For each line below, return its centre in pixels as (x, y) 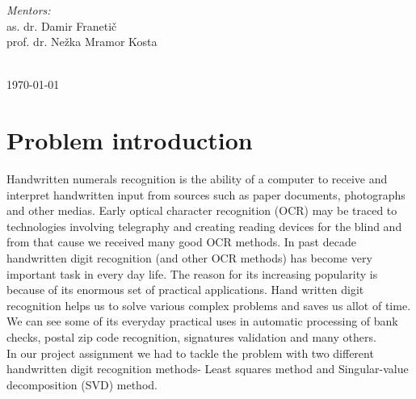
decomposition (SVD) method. (82, 384)
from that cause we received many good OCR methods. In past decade (181, 242)
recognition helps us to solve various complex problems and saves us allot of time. (209, 305)
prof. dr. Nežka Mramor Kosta (82, 42)
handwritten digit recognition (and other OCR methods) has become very (189, 258)
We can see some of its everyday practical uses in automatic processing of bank (202, 321)
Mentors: (29, 10)
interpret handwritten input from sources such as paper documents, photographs (206, 194)
